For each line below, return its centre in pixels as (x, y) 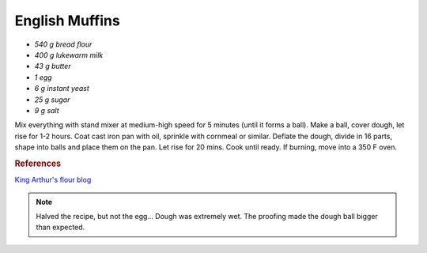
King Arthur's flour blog (53, 180)
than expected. (60, 227)
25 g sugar (52, 100)
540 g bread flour (63, 44)
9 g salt (47, 110)
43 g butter (53, 66)
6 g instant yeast (62, 89)
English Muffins (67, 21)
